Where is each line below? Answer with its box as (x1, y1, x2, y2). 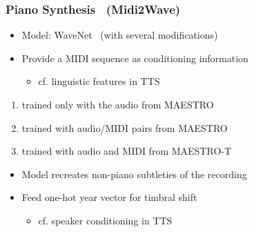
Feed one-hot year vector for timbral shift (21, 190, 197, 204)
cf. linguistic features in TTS (38, 74, 160, 88)
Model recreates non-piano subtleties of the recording (21, 166, 247, 181)
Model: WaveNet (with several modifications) (21, 28, 218, 42)
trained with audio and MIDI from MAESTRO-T (21, 144, 232, 158)
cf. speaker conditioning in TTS (38, 213, 173, 227)
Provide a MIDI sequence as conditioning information (21, 50, 248, 65)
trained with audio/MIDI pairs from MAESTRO (21, 120, 228, 135)
